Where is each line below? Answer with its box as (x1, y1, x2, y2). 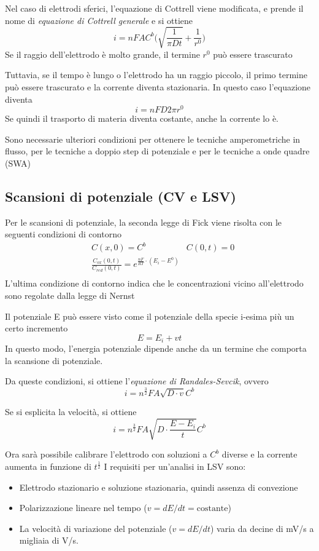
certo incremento (5, 322, 68, 335)
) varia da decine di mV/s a (210, 521, 314, 534)
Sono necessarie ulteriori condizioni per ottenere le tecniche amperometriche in (5, 132, 301, 145)
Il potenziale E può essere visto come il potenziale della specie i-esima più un (5, 309, 294, 322)
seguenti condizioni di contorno (5, 228, 121, 240)
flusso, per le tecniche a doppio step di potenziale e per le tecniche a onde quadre (5, 145, 310, 157)
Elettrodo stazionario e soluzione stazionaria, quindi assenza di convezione (19, 480, 298, 493)
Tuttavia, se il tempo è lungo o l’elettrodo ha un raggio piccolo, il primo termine (5, 68, 307, 81)
